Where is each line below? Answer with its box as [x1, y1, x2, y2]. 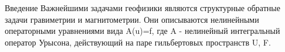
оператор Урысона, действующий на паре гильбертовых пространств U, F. [5, 36, 271, 48]
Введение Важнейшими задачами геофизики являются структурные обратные [5, 2, 280, 13]
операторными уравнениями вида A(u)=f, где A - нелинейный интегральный [5, 25, 280, 37]
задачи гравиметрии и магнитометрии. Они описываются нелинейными [5, 13, 259, 25]
